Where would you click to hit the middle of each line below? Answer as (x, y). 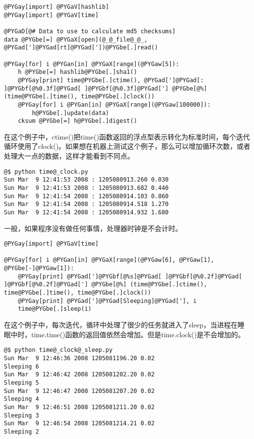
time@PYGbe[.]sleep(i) (55, 309)
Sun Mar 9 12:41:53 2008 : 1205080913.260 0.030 (86, 180)
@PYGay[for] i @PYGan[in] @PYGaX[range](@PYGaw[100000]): (114, 104)
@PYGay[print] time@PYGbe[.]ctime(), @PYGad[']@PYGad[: (111, 80)
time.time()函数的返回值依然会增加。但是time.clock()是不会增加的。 (138, 334)
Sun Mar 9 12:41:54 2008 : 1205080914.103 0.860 (86, 196)
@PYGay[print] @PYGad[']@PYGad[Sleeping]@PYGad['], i (107, 301)
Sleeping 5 (22, 382)
